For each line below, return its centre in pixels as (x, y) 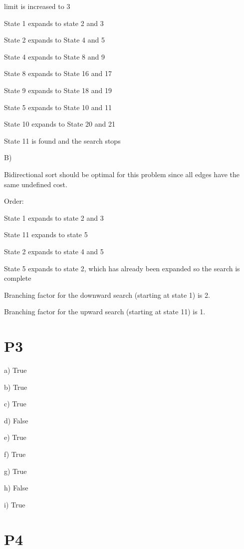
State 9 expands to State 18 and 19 (58, 90)
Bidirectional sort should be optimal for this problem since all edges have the (122, 174)
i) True (15, 504)
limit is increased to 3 (37, 6)
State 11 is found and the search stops (62, 140)
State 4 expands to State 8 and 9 (54, 56)
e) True (15, 437)
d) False (16, 420)
